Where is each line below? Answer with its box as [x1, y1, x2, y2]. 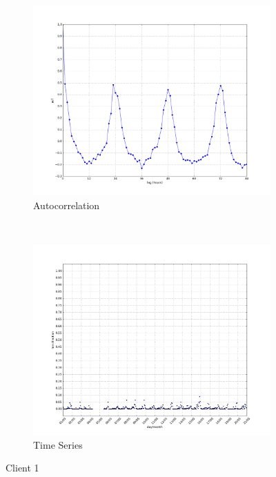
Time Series [33, 437, 83, 451]
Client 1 [6, 460, 39, 475]
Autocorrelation [33, 197, 100, 212]
